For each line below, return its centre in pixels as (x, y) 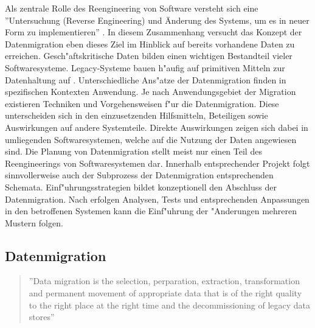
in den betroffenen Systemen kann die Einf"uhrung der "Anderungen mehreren (151, 211)
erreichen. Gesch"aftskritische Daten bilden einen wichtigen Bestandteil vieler (149, 56)
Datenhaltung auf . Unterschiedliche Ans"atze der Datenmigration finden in (146, 79)
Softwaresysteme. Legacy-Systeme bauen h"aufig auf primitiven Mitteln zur (145, 67)
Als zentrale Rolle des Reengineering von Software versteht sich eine (132, 8)
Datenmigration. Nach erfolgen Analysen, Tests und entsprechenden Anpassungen (157, 199)
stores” (42, 317)
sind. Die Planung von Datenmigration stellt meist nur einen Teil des (133, 151)
